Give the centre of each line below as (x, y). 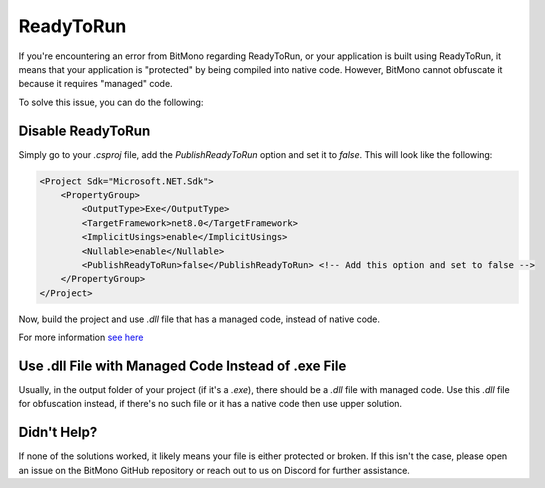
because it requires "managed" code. (96, 84)
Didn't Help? (58, 432)
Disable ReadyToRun (84, 130)
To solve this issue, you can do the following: (111, 102)
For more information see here (81, 337)
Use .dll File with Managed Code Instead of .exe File (182, 365)
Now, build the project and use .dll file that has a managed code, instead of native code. (199, 319)
